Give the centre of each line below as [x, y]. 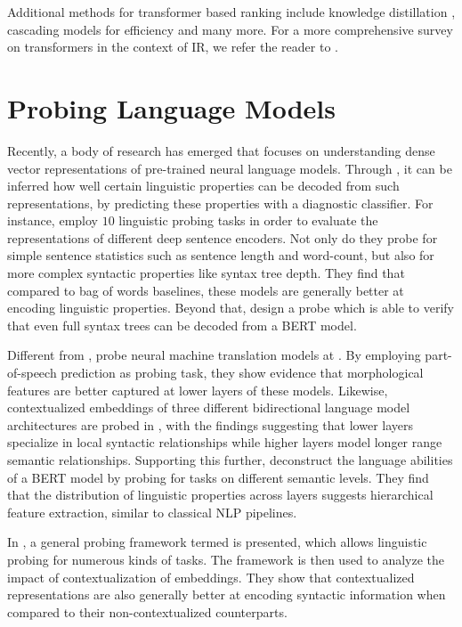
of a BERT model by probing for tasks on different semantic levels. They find [218, 477]
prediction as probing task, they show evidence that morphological [242, 373]
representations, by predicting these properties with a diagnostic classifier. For [220, 203]
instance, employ [53, 220]
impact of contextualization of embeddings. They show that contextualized [211, 577]
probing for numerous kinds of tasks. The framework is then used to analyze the [226, 559]
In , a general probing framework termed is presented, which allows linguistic [217, 542]
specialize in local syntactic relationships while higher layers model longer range [225, 442]
